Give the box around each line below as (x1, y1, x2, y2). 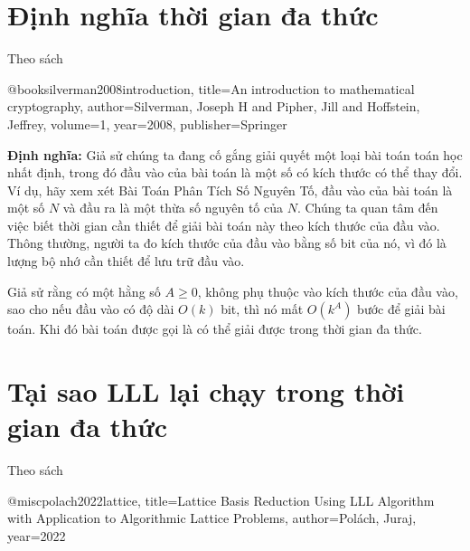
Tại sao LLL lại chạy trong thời (7, 373, 405, 410)
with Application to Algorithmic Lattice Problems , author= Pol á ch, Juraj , (7, 508, 417, 527)
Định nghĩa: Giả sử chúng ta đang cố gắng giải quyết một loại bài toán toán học (7, 145, 463, 164)
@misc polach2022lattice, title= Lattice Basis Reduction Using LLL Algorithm (7, 490, 435, 509)
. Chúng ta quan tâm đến (296, 198, 438, 217)
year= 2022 (7, 526, 66, 545)
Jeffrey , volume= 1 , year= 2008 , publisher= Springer (7, 114, 287, 133)
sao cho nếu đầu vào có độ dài (7, 299, 174, 318)
